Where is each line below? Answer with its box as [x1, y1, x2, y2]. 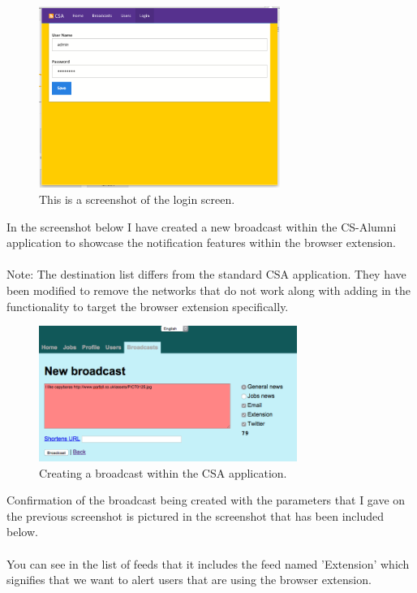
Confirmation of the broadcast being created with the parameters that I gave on [6, 491, 406, 509]
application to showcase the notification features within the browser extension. [6, 234, 397, 251]
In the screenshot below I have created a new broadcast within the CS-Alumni [6, 218, 397, 235]
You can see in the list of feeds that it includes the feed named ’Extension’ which [6, 555, 410, 572]
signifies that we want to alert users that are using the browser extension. [6, 571, 372, 588]
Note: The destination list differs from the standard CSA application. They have [6, 266, 406, 283]
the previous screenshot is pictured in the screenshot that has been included [6, 507, 385, 524]
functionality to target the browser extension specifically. [6, 297, 289, 314]
